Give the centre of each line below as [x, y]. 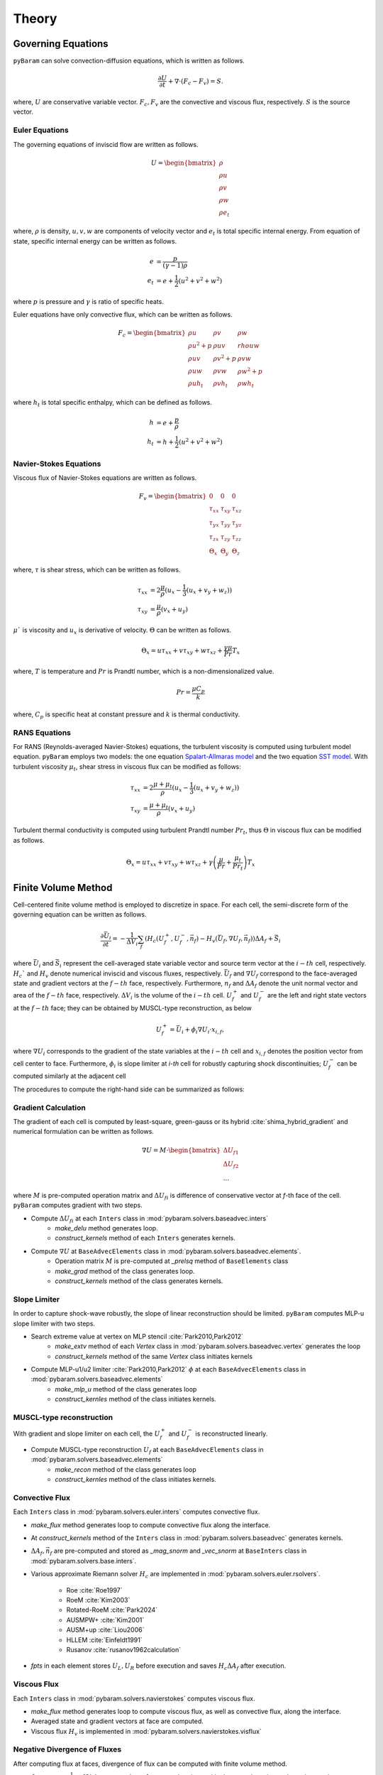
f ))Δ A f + [260, 939]
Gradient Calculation [50, 1108]
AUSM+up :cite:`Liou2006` [105, 1630]
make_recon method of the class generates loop [126, 1469]
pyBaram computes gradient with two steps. [78, 1205]
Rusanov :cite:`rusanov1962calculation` [124, 1649]
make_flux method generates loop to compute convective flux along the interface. [151, 1525]
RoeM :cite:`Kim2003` [98, 1600]
